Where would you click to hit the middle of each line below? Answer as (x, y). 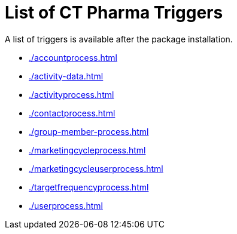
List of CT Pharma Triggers (114, 13)
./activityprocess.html (72, 94)
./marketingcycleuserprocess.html (96, 168)
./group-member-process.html (89, 131)
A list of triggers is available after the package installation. (119, 39)
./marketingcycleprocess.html (87, 150)
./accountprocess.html (73, 57)
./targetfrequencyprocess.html (89, 187)
